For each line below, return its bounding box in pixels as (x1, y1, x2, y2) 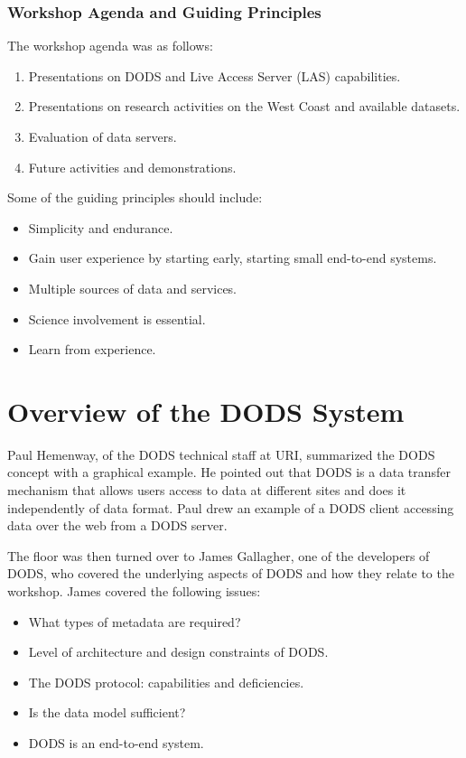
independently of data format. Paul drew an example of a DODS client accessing (7, 498, 454, 517)
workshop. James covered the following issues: (7, 582, 261, 601)
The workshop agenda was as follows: (7, 36, 213, 55)
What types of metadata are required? (28, 612, 241, 631)
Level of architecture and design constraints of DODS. (28, 642, 329, 661)
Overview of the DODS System (7, 392, 405, 429)
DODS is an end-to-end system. (28, 734, 204, 752)
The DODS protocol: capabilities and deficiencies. (28, 672, 304, 691)
